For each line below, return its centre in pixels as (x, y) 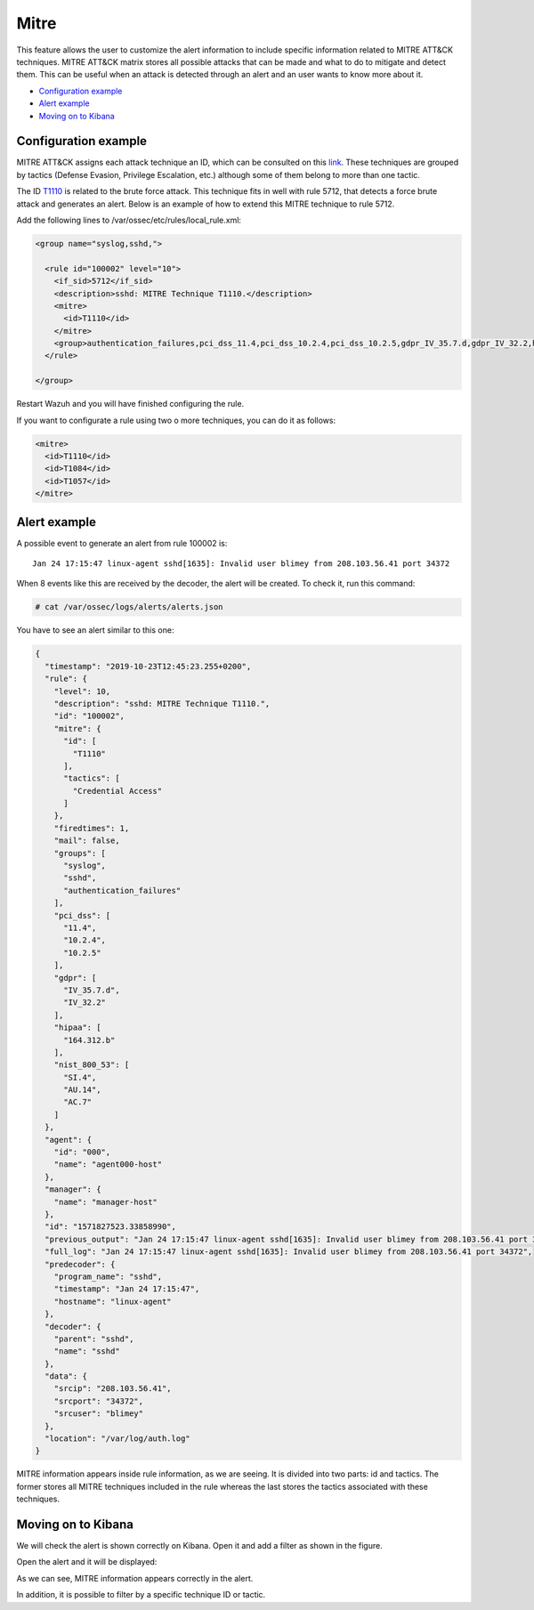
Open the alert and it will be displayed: (87, 1562)
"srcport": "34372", (99, 1401)
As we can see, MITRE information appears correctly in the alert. (135, 1578)
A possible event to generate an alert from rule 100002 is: (122, 543)
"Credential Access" (117, 791)
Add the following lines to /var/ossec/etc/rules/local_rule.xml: (129, 220)
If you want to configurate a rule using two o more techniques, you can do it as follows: (176, 420)
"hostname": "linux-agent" (113, 1301)
